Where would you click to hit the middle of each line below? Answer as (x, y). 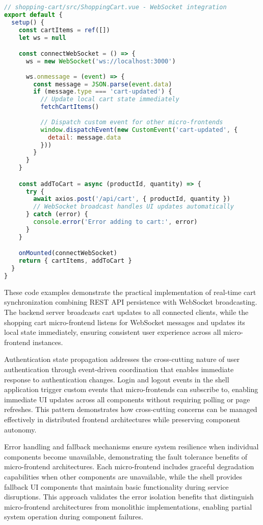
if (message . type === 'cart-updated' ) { (103, 92)
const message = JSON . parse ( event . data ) (103, 84)
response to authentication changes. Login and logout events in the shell (117, 379)
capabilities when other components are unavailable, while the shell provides (123, 476)
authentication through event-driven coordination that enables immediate (119, 369)
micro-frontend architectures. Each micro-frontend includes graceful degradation (129, 466)
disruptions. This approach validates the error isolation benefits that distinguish (129, 497)
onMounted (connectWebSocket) (68, 253)
